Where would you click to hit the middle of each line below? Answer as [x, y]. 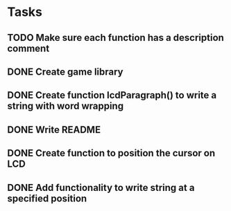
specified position [47, 198]
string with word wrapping [65, 106]
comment [28, 48]
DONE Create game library [65, 72]
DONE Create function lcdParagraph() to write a [112, 95]
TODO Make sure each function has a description [115, 38]
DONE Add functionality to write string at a [101, 187]
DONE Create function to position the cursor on [111, 153]
